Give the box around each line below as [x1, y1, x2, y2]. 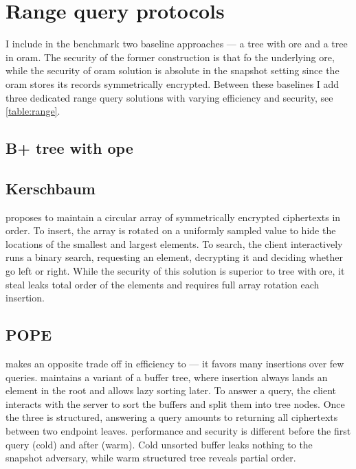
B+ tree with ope [5, 137, 133, 159]
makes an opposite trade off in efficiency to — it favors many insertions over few [5, 356, 344, 371]
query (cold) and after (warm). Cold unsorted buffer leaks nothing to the [5, 437, 313, 451]
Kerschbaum [5, 177, 96, 198]
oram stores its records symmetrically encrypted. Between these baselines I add [5, 76, 340, 91]
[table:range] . [5, 104, 60, 118]
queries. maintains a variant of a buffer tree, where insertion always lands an [5, 369, 328, 384]
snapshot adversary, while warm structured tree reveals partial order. [5, 450, 296, 465]
